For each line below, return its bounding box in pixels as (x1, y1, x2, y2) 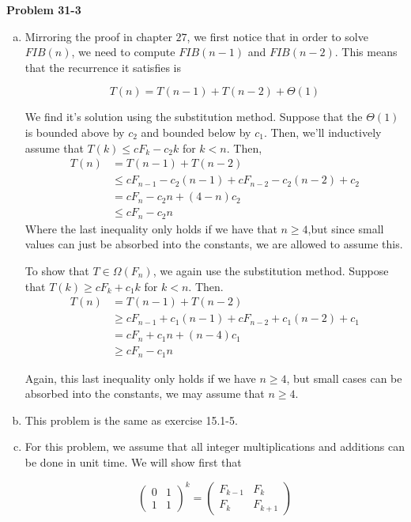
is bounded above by (25, 123, 125, 140)
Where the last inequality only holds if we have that (25, 220, 277, 236)
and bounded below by (141, 123, 251, 140)
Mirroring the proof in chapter (25, 28, 172, 44)
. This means (334, 43, 398, 60)
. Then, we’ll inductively (263, 123, 382, 140)
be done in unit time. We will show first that (25, 454, 242, 471)
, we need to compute (71, 43, 175, 60)
